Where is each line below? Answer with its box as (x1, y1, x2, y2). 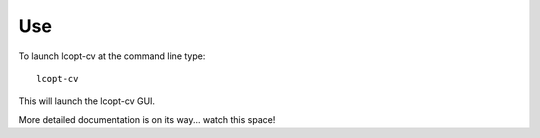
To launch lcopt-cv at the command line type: (18, 50, 206, 62)
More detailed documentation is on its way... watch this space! (18, 113, 276, 125)
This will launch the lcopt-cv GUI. (18, 95, 155, 107)
